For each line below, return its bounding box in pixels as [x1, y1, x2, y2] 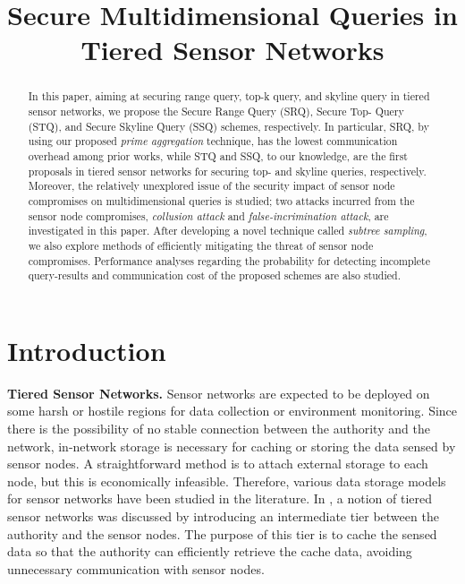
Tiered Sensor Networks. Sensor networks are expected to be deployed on [7, 383, 430, 402]
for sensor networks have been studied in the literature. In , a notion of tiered [7, 489, 432, 508]
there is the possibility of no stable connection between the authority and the [7, 419, 430, 438]
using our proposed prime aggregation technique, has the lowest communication [28, 133, 398, 149]
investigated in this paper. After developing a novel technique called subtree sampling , [28, 223, 427, 238]
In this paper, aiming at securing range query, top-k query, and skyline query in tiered [28, 89, 430, 104]
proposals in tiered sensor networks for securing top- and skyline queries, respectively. [28, 163, 427, 178]
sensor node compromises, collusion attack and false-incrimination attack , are [28, 208, 389, 223]
